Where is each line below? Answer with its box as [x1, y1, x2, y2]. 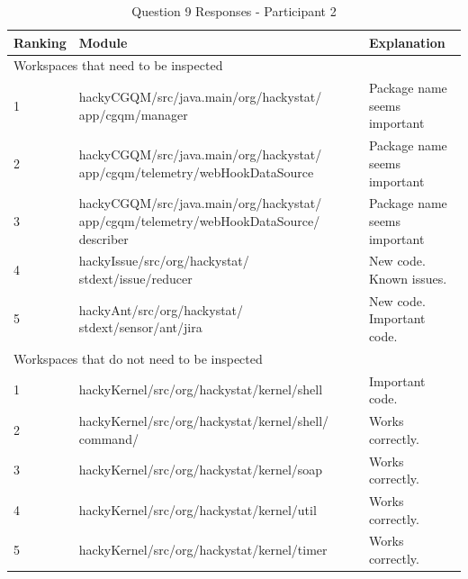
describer [78, 229, 129, 248]
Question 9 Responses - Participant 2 [131, 2, 337, 20]
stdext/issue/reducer [78, 268, 193, 287]
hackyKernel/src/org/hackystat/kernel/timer [78, 540, 328, 559]
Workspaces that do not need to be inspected [13, 348, 263, 367]
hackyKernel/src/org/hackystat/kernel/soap [78, 460, 323, 479]
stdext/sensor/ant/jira [78, 318, 202, 337]
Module [78, 32, 128, 51]
